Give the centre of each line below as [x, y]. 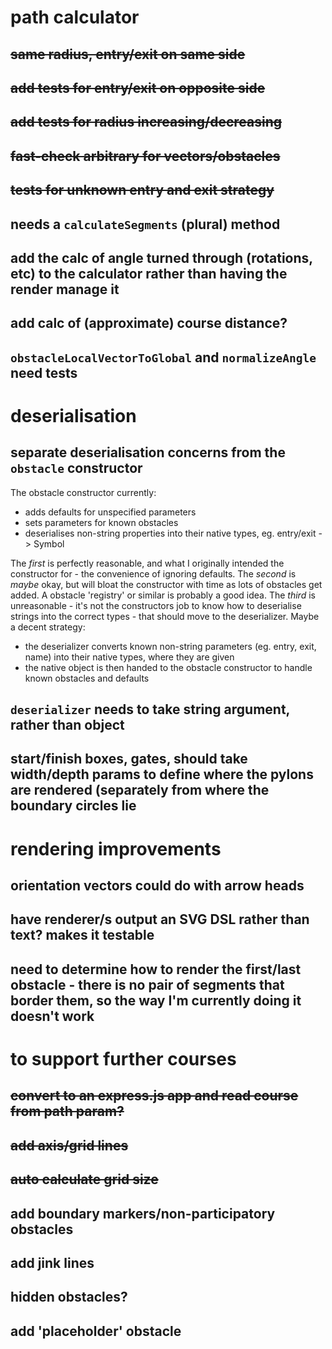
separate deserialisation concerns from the [148, 452]
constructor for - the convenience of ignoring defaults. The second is [153, 573]
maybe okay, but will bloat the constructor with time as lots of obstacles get [166, 584]
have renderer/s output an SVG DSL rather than [160, 919]
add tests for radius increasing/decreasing [146, 122]
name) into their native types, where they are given [129, 657]
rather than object [67, 725]
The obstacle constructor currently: [83, 492]
